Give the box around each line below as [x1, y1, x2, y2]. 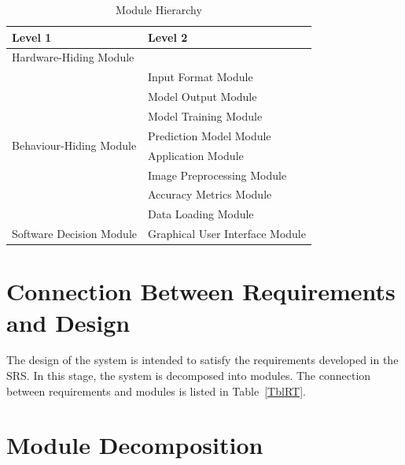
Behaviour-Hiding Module [12, 137, 137, 154]
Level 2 [147, 28, 188, 45]
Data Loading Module [147, 206, 254, 222]
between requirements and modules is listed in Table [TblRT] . [6, 382, 306, 399]
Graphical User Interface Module [147, 225, 306, 242]
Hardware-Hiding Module [12, 49, 134, 65]
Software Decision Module [12, 225, 137, 242]
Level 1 [12, 28, 52, 45]
